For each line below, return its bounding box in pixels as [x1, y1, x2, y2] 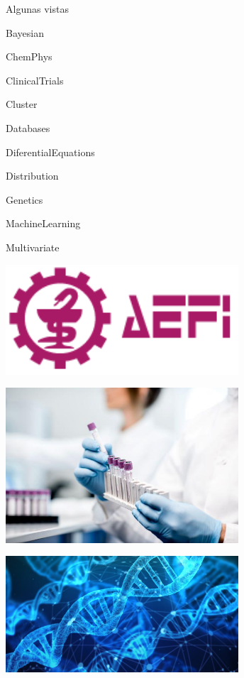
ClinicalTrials [6, 72, 64, 87]
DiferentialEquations [6, 144, 95, 159]
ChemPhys [6, 49, 52, 64]
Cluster [6, 97, 38, 111]
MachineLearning [6, 216, 81, 231]
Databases [6, 120, 50, 135]
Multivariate [6, 239, 60, 254]
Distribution [6, 168, 59, 183]
